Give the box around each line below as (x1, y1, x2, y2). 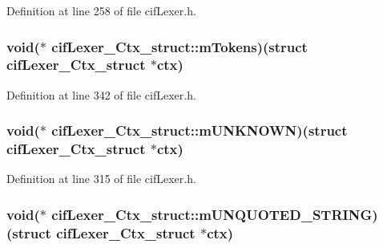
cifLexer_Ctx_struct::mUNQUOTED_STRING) (51, 204, 378, 224)
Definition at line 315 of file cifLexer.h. (6, 170, 196, 187)
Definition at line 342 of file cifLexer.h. (6, 86, 196, 103)
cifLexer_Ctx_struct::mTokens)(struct (51, 36, 308, 56)
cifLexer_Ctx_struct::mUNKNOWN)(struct (51, 120, 348, 140)
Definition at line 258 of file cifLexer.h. (6, 2, 196, 18)
